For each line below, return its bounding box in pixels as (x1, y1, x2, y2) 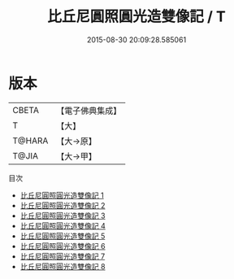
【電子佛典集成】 (56, 105, 122, 116)
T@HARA (12, 135, 49, 146)
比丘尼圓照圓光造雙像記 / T (47, 7, 226, 26)
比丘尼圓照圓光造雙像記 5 (19, 231, 106, 241)
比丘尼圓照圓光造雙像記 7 (19, 251, 106, 261)
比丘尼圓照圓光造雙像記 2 (19, 200, 106, 210)
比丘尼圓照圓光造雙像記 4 (19, 220, 106, 230)
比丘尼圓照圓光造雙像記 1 (19, 190, 104, 200)
